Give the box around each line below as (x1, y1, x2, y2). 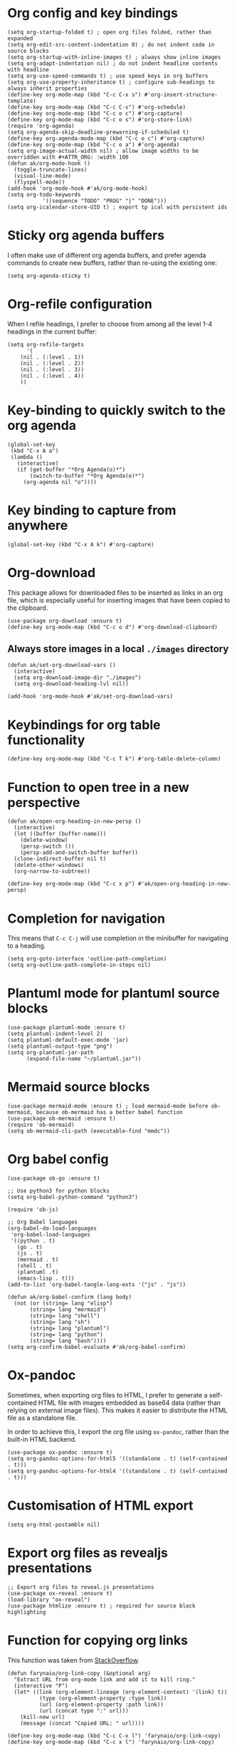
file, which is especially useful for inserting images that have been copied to (7, 596, 231, 604)
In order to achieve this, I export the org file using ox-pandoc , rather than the (7, 1428, 229, 1436)
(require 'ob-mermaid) (7, 1121, 75, 1129)
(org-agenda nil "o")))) (23, 478, 98, 486)
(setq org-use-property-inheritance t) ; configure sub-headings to (7, 79, 215, 86)
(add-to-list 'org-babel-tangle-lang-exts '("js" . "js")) (7, 1281, 186, 1288)
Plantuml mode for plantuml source (7, 985, 220, 1001)
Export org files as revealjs (7, 1545, 169, 1561)
